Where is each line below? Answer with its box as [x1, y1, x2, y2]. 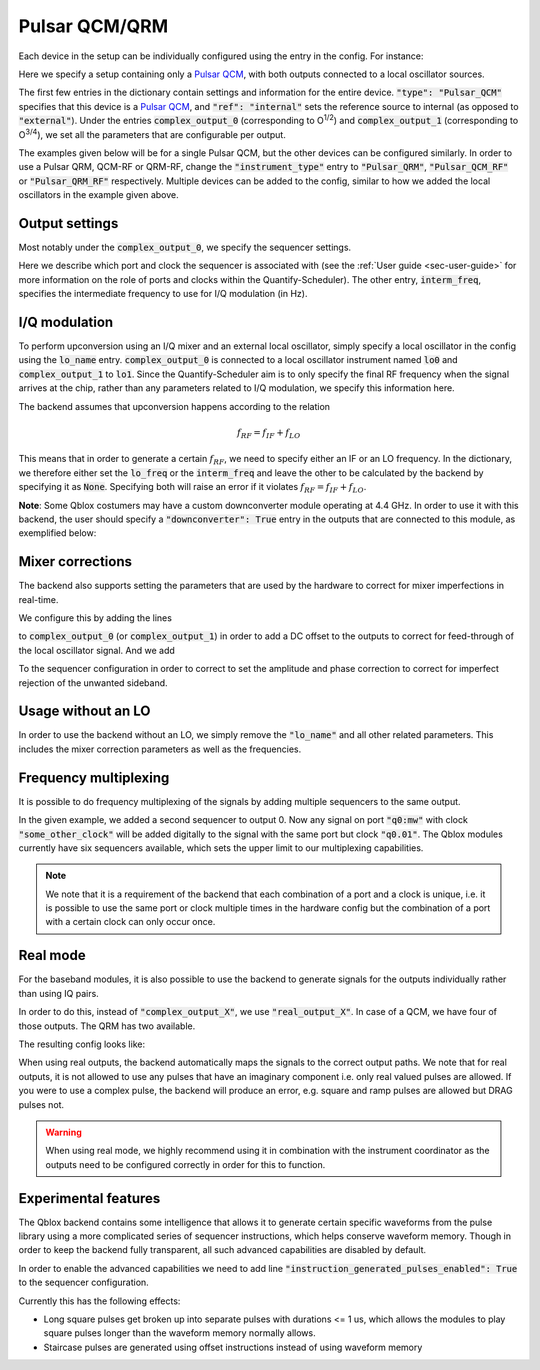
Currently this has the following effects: [18, 1295, 181, 1307]
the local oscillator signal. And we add [18, 644, 175, 656]
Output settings [18, 215, 119, 232]
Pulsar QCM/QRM [18, 15, 169, 37]
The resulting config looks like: [18, 1038, 145, 1050]
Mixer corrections [18, 553, 132, 570]
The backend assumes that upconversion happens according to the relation [18, 400, 330, 412]
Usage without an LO [18, 703, 151, 720]
